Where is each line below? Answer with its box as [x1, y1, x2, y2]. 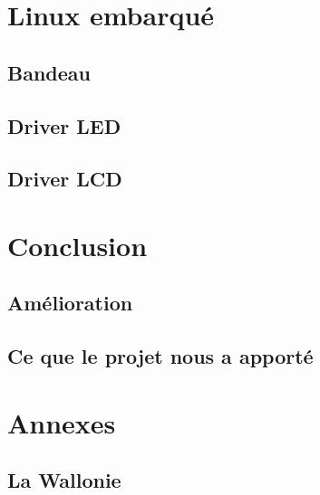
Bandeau [7, 58, 91, 86]
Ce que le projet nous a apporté [7, 342, 314, 370]
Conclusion [7, 226, 148, 263]
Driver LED [7, 111, 121, 139]
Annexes [7, 404, 116, 441]
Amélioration [7, 289, 133, 317]
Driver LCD [7, 165, 122, 193]
